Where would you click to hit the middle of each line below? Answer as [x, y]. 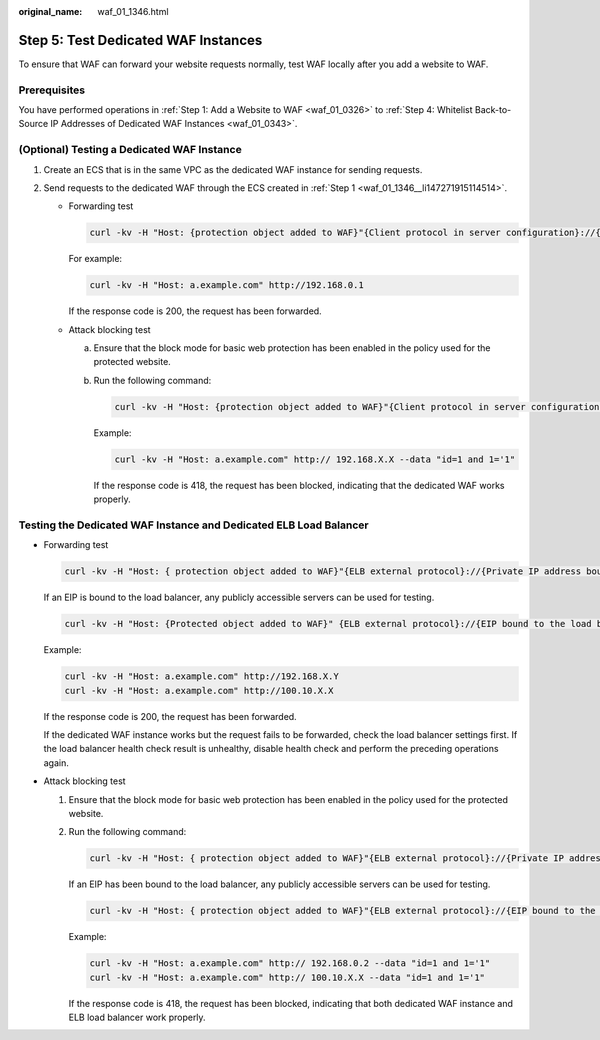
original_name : [50, 11]
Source [33, 124]
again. [56, 762]
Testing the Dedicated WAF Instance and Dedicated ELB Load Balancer [193, 525]
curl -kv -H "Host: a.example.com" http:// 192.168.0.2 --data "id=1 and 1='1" [290, 963]
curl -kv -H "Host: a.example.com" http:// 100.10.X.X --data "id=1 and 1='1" [287, 977]
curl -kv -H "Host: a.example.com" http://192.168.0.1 [226, 285]
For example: [95, 259]
